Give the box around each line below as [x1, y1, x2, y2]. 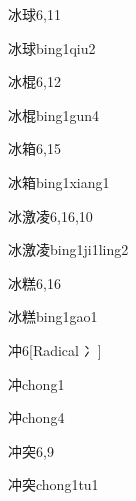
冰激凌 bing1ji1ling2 [8, 239, 129, 260]
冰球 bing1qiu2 [8, 37, 96, 58]
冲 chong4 [8, 407, 65, 428]
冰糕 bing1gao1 [8, 306, 98, 327]
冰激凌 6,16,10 [8, 205, 93, 226]
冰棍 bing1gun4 [8, 104, 100, 125]
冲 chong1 [8, 373, 65, 394]
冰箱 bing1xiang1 [8, 171, 110, 192]
